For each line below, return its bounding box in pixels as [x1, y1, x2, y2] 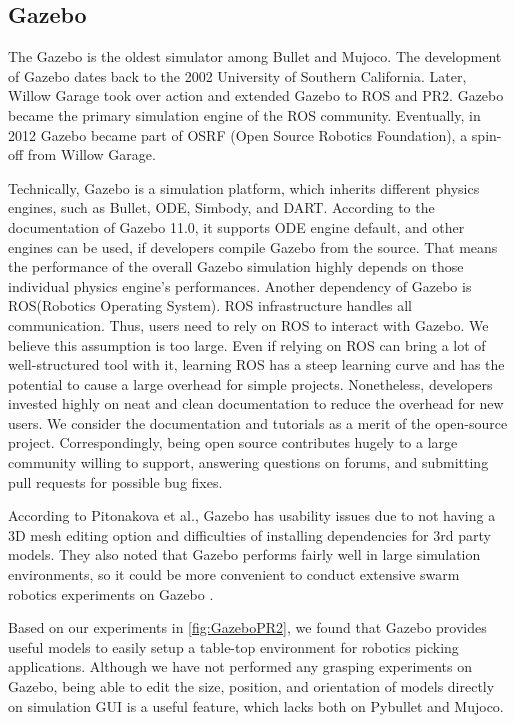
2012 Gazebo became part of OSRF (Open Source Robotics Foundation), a [8, 124, 468, 145]
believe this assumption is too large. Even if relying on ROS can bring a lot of [8, 334, 486, 355]
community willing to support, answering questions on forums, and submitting [8, 452, 489, 473]
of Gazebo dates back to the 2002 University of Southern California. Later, [8, 65, 467, 86]
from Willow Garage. [27, 144, 156, 165]
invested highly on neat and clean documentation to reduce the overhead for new [8, 393, 504, 414]
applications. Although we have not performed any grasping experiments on [8, 656, 472, 677]
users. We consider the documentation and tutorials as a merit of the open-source [8, 412, 508, 433]
